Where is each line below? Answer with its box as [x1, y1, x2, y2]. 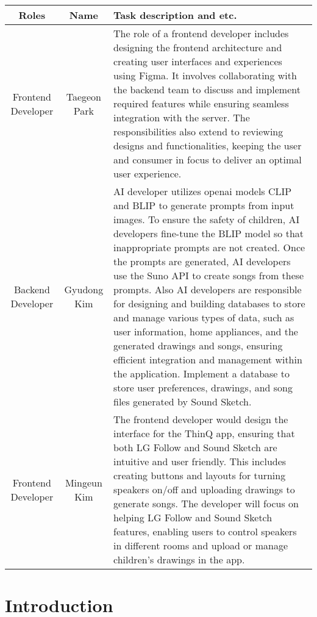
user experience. [113, 166, 182, 180]
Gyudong [64, 282, 104, 296]
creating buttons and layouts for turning [113, 468, 286, 482]
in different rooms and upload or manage [113, 538, 288, 552]
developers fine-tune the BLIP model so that [113, 226, 304, 240]
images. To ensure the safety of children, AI [113, 212, 300, 226]
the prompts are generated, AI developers [113, 254, 291, 268]
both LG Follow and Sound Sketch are [113, 440, 277, 454]
